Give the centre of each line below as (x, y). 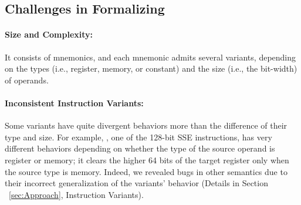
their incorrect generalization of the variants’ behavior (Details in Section (136, 183)
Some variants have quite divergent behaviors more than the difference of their (146, 125)
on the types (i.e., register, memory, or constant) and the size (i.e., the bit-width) (151, 68)
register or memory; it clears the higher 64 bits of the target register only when (147, 159)
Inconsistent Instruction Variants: (74, 103)
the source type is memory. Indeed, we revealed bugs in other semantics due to (146, 171)
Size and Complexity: (49, 34)
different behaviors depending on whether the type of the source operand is (140, 148)
